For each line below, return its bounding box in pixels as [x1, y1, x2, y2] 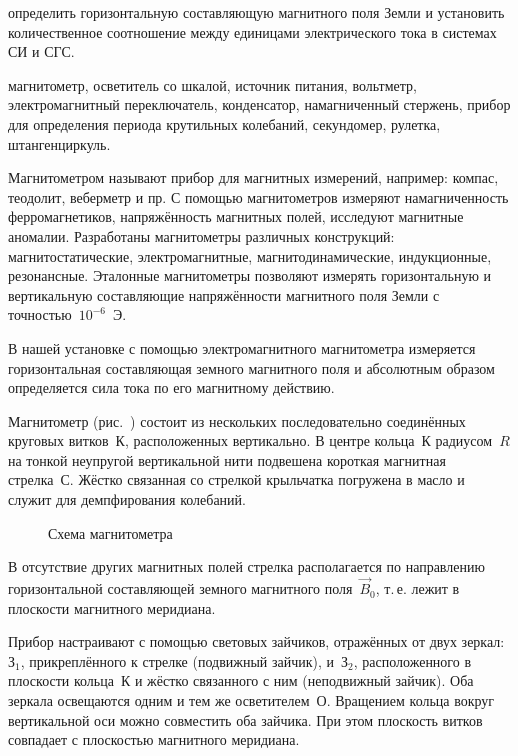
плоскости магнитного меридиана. [8, 597, 216, 618]
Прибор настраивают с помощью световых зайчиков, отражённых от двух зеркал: [8, 631, 505, 652]
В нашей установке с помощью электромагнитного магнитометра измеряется [8, 337, 476, 358]
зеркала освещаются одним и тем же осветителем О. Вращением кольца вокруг [8, 690, 495, 711]
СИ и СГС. [8, 41, 75, 62]
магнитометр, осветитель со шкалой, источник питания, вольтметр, [8, 74, 417, 95]
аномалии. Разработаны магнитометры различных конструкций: [8, 225, 395, 246]
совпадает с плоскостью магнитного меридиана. [8, 729, 300, 750]
